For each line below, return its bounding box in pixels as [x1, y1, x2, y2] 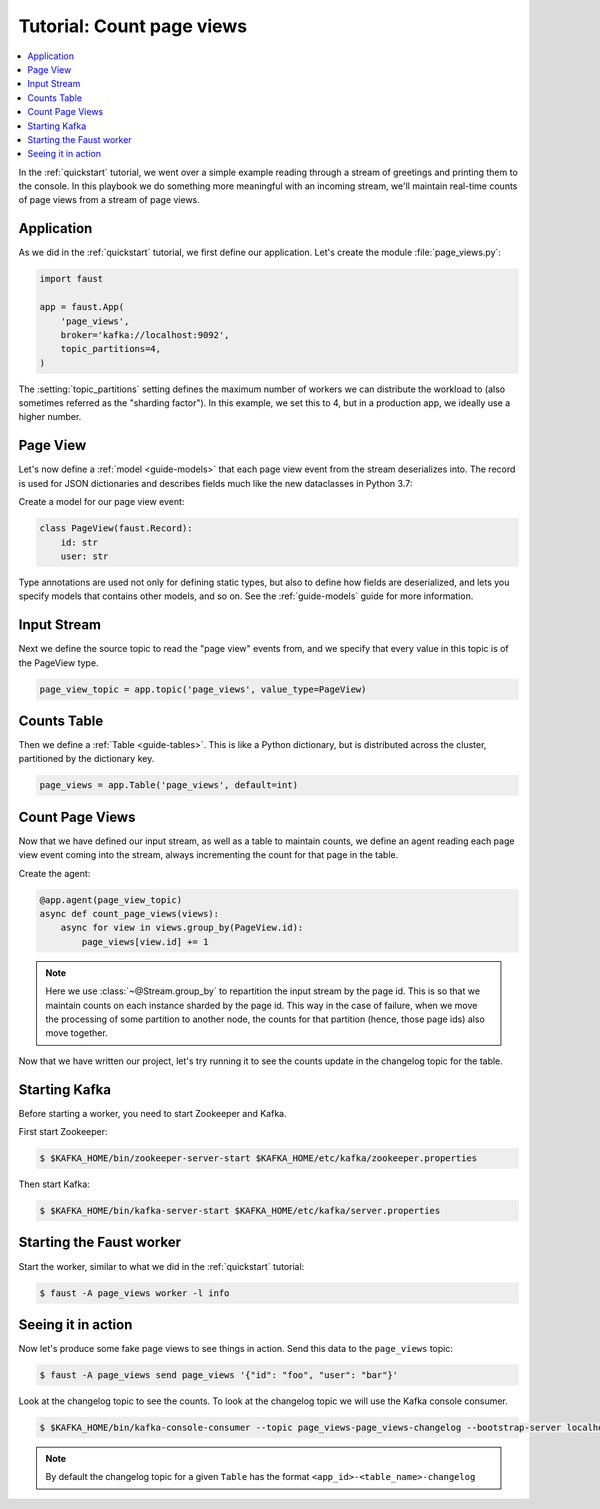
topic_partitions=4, [60, 343, 162, 355]
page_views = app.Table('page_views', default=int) [39, 780, 299, 791]
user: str [60, 550, 109, 562]
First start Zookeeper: [18, 1126, 109, 1138]
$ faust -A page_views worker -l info [39, 1287, 230, 1299]
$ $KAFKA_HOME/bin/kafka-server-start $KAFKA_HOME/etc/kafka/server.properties [39, 1205, 441, 1217]
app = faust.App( [39, 301, 125, 313]
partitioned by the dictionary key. [18, 753, 155, 765]
